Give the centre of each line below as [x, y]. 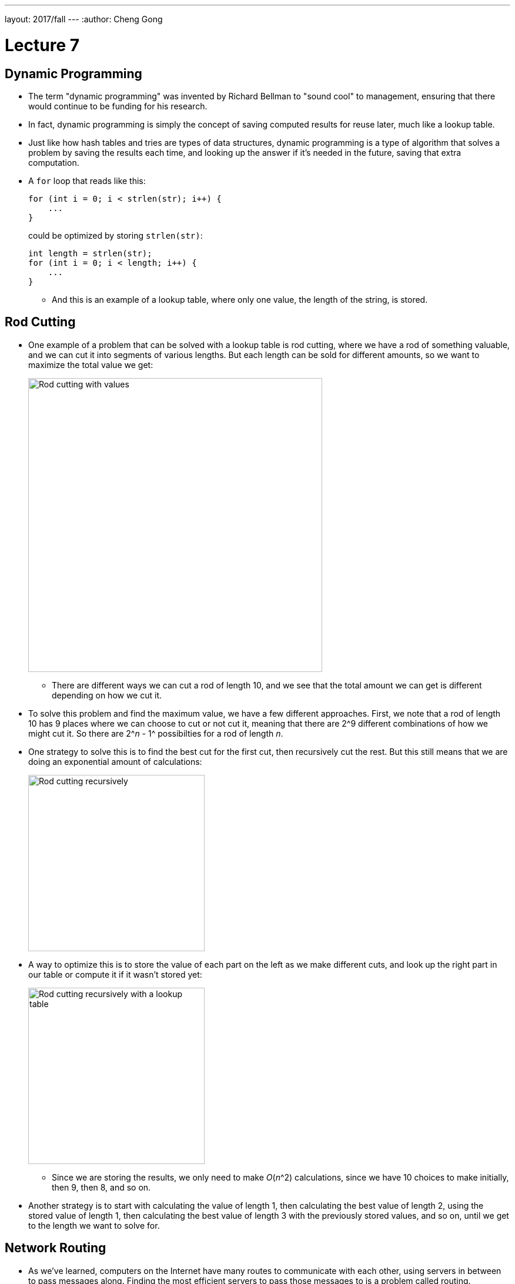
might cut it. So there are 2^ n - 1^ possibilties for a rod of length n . [156, 733]
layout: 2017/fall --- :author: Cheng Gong [84, 19]
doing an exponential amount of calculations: [115, 761]
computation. [54, 162]
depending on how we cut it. [107, 695]
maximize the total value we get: [91, 365]
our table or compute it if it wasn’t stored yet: [115, 974]
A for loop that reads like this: [87, 180]
